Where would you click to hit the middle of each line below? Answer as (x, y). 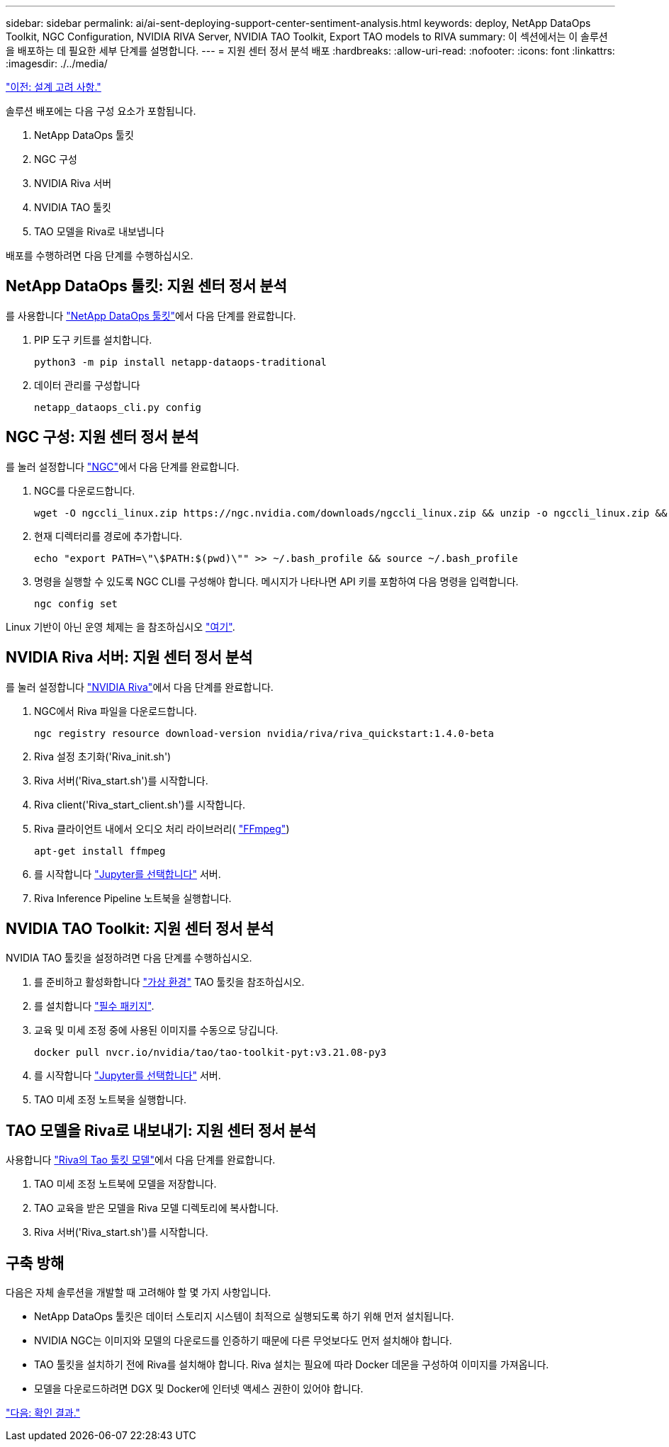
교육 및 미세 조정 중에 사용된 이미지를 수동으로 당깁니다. (156, 1030)
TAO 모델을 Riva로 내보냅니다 (99, 231)
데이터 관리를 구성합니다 (87, 385)
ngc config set (76, 603)
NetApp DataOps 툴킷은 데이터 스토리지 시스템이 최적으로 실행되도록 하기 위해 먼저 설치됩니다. (244, 1317)
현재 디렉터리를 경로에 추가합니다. (108, 536)
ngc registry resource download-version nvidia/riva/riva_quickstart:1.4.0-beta (264, 733)
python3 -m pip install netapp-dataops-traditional (181, 362)
